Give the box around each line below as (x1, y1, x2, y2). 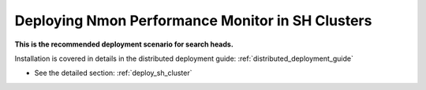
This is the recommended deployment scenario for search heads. (14, 39, 234, 49)
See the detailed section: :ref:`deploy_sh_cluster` (34, 68, 192, 78)
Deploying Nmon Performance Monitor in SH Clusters (14, 12, 372, 29)
